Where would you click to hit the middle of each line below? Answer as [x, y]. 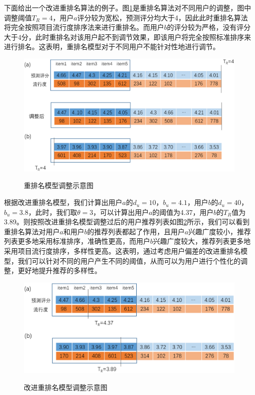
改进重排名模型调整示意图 [66, 387]
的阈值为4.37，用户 [183, 212]
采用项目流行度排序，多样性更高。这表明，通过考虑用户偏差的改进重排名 [122, 251]
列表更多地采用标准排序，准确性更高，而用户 [77, 241]
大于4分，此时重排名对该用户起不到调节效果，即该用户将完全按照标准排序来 [127, 37]
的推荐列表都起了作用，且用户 [136, 231]
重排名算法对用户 [32, 231]
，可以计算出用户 [121, 212]
